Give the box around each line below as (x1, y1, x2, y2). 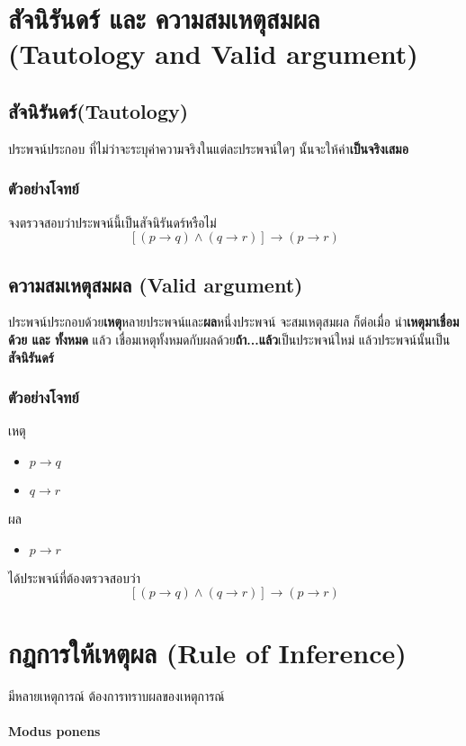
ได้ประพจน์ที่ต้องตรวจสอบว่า (8, 568, 140, 587)
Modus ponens (8, 722, 101, 741)
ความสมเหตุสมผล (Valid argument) (8, 270, 303, 298)
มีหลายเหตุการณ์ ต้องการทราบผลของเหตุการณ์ (8, 687, 225, 706)
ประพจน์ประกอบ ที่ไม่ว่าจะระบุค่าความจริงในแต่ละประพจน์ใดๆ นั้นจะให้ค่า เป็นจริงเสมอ (8, 139, 408, 157)
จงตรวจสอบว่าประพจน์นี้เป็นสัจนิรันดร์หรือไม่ (8, 212, 217, 231)
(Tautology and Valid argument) (8, 35, 418, 72)
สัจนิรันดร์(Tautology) (8, 96, 189, 124)
